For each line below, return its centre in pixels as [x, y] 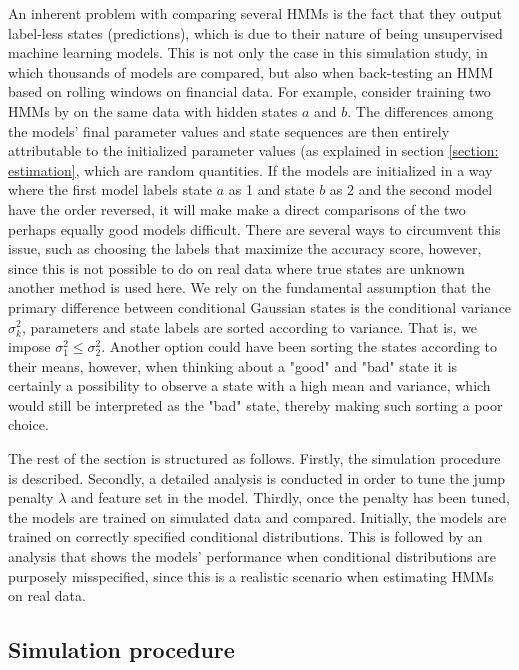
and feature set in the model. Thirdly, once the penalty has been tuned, [290, 497]
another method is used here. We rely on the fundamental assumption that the [249, 287]
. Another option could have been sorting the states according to [299, 346]
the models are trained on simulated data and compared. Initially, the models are [257, 516]
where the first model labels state [110, 189]
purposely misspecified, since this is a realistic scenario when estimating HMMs [251, 575]
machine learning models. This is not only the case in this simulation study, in [248, 52]
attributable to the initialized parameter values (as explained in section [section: [253, 150]
